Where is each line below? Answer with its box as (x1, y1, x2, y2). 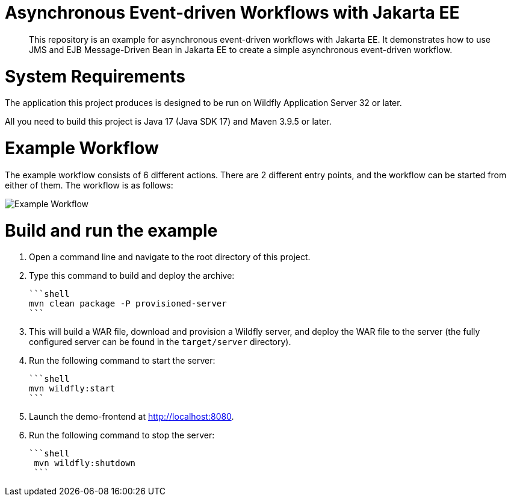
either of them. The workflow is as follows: (5, 179, 173, 190)
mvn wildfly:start (29, 384, 116, 394)
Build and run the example (5, 220, 218, 241)
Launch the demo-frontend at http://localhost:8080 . (29, 411, 234, 422)
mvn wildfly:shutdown (34, 458, 136, 468)
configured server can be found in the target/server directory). (29, 337, 291, 347)
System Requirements (5, 66, 185, 87)
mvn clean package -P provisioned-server (29, 299, 227, 309)
